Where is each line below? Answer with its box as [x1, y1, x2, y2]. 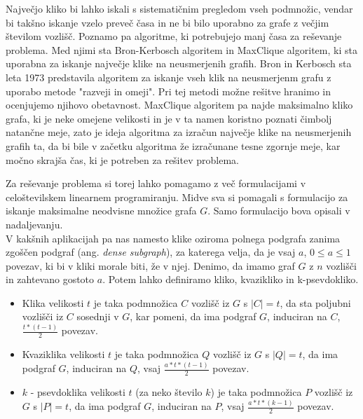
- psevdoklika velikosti [30, 385, 125, 399]
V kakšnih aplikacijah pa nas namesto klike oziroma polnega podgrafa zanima [6, 231, 341, 245]
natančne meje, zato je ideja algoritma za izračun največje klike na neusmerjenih [6, 125, 352, 139]
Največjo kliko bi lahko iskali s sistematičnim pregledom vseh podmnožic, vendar [6, 1, 353, 15]
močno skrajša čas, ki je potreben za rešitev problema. [6, 152, 239, 167]
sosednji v [76, 309, 119, 324]
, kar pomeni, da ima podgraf [130, 309, 256, 324]
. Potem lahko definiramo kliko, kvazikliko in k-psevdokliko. [102, 272, 359, 287]
